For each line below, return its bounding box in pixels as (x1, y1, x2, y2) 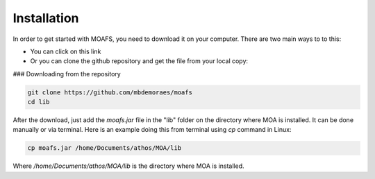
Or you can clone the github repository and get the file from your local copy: (30, 57, 249, 65)
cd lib (27, 98, 50, 106)
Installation (12, 10, 79, 26)
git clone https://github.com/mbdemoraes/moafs (27, 88, 192, 96)
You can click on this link (30, 47, 101, 56)
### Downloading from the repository (12, 69, 121, 78)
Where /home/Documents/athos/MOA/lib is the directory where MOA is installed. (12, 162, 244, 170)
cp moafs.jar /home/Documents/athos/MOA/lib (27, 144, 182, 152)
